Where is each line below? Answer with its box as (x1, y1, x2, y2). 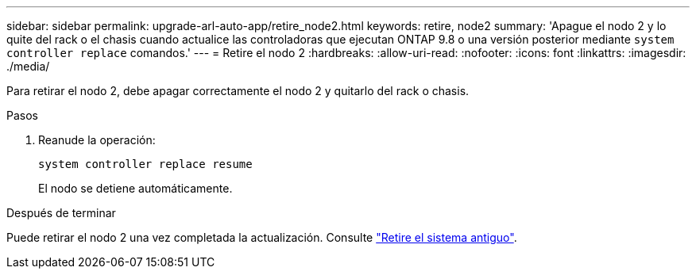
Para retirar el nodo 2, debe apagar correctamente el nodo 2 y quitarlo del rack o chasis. (6, 84, 470, 97)
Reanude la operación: (38, 133, 156, 147)
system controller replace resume (38, 158, 253, 170)
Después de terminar (6, 206, 116, 220)
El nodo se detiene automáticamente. (38, 181, 233, 195)
